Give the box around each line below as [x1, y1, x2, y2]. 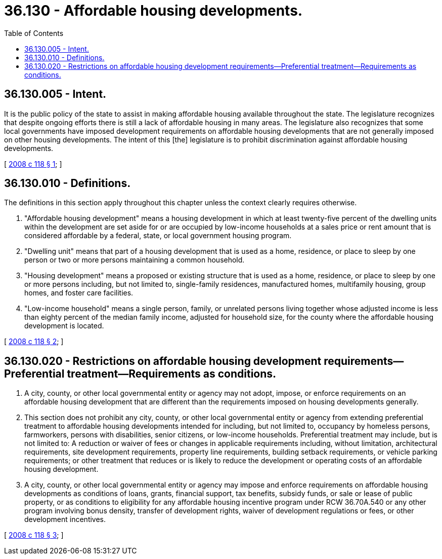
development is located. [24, 321, 104, 330]
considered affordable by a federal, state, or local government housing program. [24, 231, 292, 240]
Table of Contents [4, 28, 64, 38]
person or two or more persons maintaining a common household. [24, 255, 245, 265]
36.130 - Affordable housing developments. [4, 2, 303, 19]
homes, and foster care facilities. [24, 288, 134, 297]
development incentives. [24, 515, 106, 524]
